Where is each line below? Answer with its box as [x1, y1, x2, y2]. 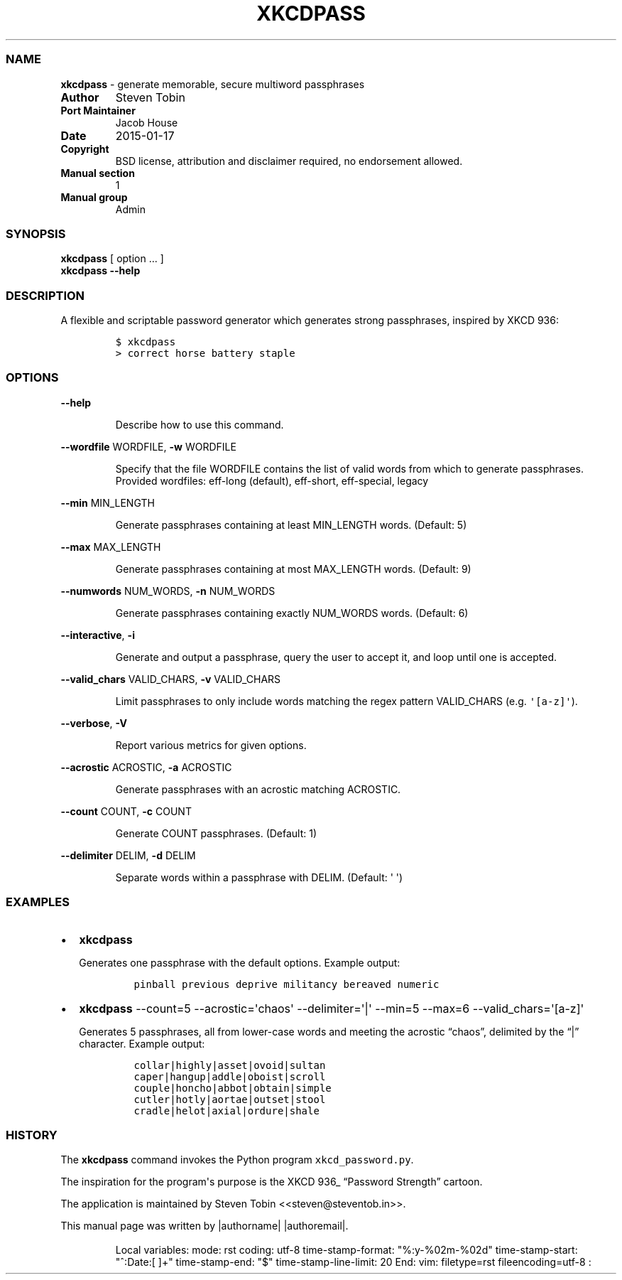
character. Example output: [79, 1037, 205, 1050]
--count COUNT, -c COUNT [60, 805, 192, 817]
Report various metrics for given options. [115, 738, 307, 751]
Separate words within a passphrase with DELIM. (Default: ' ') [115, 871, 403, 883]
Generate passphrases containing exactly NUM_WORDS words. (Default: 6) [115, 606, 469, 619]
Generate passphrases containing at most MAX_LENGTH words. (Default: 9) [115, 562, 471, 575]
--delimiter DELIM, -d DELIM [60, 849, 196, 861]
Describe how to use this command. [115, 418, 284, 431]
